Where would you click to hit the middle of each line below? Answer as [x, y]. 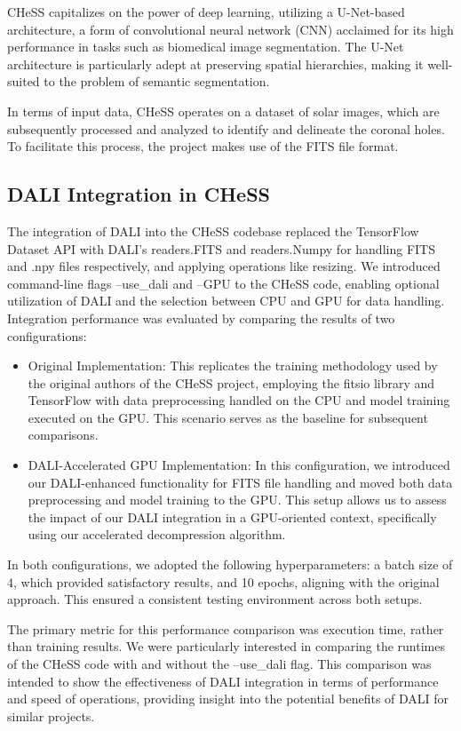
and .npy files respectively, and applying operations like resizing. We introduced [224, 266]
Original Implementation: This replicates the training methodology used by [233, 365]
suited [24, 81]
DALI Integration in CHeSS [139, 194]
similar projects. [51, 715]
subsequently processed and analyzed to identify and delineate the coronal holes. [226, 128]
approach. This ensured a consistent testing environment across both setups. [215, 599]
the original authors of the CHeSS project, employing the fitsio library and [231, 382]
